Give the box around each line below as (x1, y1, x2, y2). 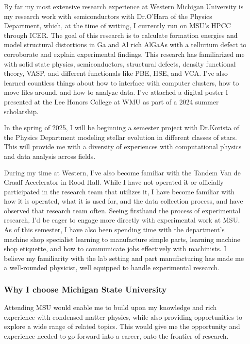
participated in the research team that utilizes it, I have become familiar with (4, 186, 235, 196)
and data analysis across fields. (4, 151, 96, 161)
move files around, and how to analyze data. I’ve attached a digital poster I (4, 87, 228, 97)
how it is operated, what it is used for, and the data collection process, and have (4, 196, 243, 206)
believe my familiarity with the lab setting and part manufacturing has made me (4, 253, 244, 263)
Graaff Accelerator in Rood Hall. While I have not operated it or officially (4, 177, 224, 187)
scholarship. (4, 106, 39, 116)
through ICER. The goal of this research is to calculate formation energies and (4, 30, 238, 40)
